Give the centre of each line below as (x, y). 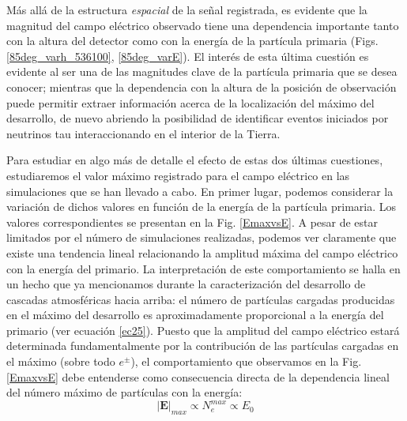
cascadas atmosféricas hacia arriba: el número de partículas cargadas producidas (201, 299)
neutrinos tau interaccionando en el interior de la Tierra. (143, 133)
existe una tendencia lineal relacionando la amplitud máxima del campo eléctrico (202, 252)
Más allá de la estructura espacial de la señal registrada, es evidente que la (187, 9)
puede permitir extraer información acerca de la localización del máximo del (190, 102)
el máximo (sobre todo (61, 361)
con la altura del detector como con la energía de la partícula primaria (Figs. (192, 41)
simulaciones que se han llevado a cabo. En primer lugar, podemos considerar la (200, 191)
